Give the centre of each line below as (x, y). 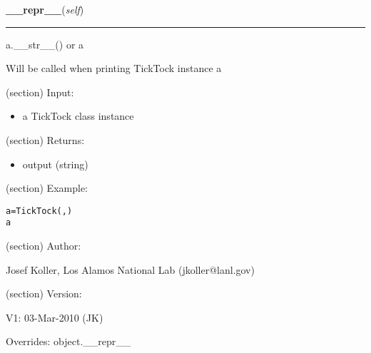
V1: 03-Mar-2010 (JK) (55, 317)
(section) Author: (44, 246)
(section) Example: (47, 188)
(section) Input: (40, 92)
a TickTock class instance (78, 116)
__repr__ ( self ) (45, 9)
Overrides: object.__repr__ (68, 341)
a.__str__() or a (45, 44)
